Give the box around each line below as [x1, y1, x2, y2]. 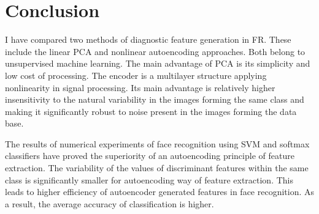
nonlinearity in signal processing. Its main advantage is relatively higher [5, 81, 275, 94]
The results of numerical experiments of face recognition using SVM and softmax [5, 137, 310, 150]
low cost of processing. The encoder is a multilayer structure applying [5, 68, 267, 81]
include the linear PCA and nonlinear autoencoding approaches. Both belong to [5, 45, 306, 57]
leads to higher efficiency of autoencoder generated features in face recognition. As [5, 185, 315, 198]
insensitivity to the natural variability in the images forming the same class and [5, 93, 304, 106]
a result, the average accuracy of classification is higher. [5, 197, 214, 210]
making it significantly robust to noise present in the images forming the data [5, 105, 297, 117]
